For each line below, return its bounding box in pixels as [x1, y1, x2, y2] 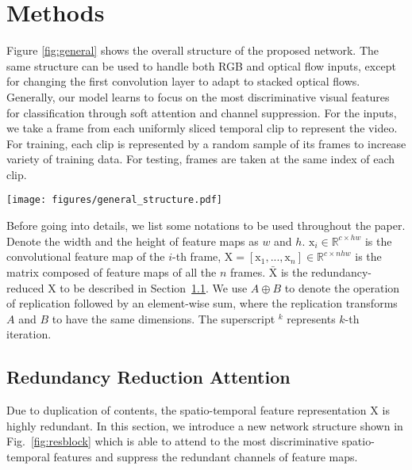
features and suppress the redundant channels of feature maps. [53, 448, 358, 464]
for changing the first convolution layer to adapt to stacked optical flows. [6, 73, 360, 90]
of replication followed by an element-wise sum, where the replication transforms [6, 295, 398, 311]
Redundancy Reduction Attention [6, 365, 291, 389]
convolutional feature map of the [6, 248, 165, 265]
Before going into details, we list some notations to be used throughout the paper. [6, 217, 406, 234]
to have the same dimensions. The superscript [52, 310, 275, 327]
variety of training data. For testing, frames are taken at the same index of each [6, 151, 395, 167]
